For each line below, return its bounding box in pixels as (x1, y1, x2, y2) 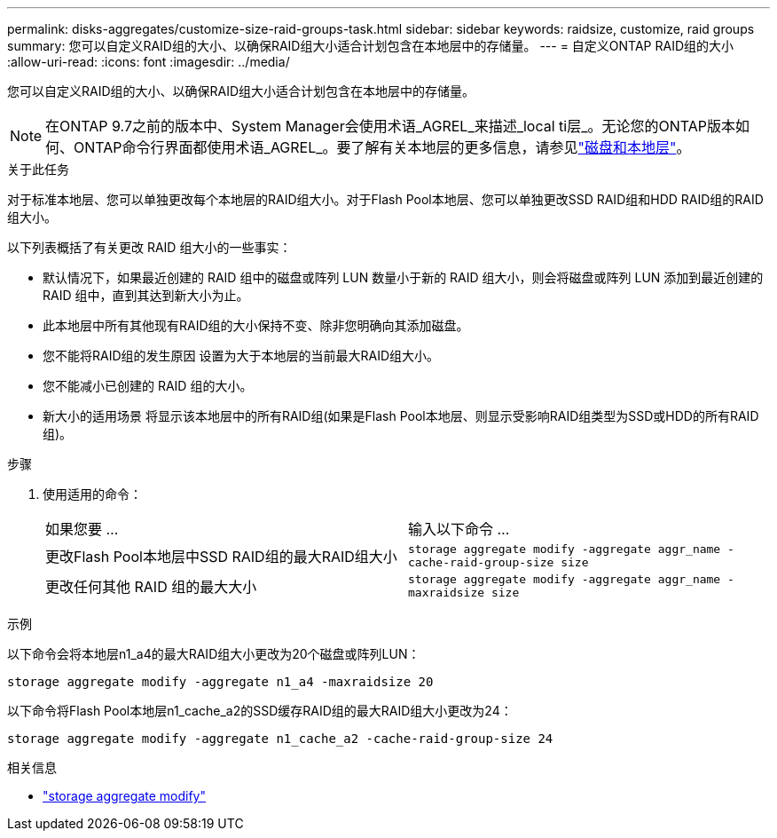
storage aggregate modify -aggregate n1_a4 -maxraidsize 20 (7, 675, 434, 689)
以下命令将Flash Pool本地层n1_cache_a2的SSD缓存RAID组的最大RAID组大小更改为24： (7, 703, 513, 718)
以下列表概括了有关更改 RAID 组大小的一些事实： (7, 240, 292, 255)
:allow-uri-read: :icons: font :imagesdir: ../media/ (7, 54, 290, 69)
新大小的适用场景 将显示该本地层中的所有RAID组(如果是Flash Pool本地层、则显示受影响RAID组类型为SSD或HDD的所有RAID (43, 408, 759, 423)
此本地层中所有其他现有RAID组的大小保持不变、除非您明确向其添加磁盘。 (43, 318, 469, 333)
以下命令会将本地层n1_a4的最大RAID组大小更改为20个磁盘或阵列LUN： (7, 646, 420, 661)
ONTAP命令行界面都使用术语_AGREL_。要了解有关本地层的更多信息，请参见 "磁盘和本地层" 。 (74, 138, 691, 156)
